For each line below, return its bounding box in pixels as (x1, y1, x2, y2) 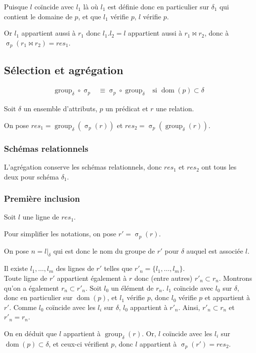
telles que (104, 263, 132, 273)
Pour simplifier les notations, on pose (4, 228, 116, 239)
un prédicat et (105, 103, 148, 114)
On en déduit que (4, 328, 57, 338)
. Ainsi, (178, 302, 200, 312)
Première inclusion (4, 192, 80, 205)
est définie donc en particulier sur (108, 1, 209, 11)
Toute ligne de (4, 272, 47, 283)
